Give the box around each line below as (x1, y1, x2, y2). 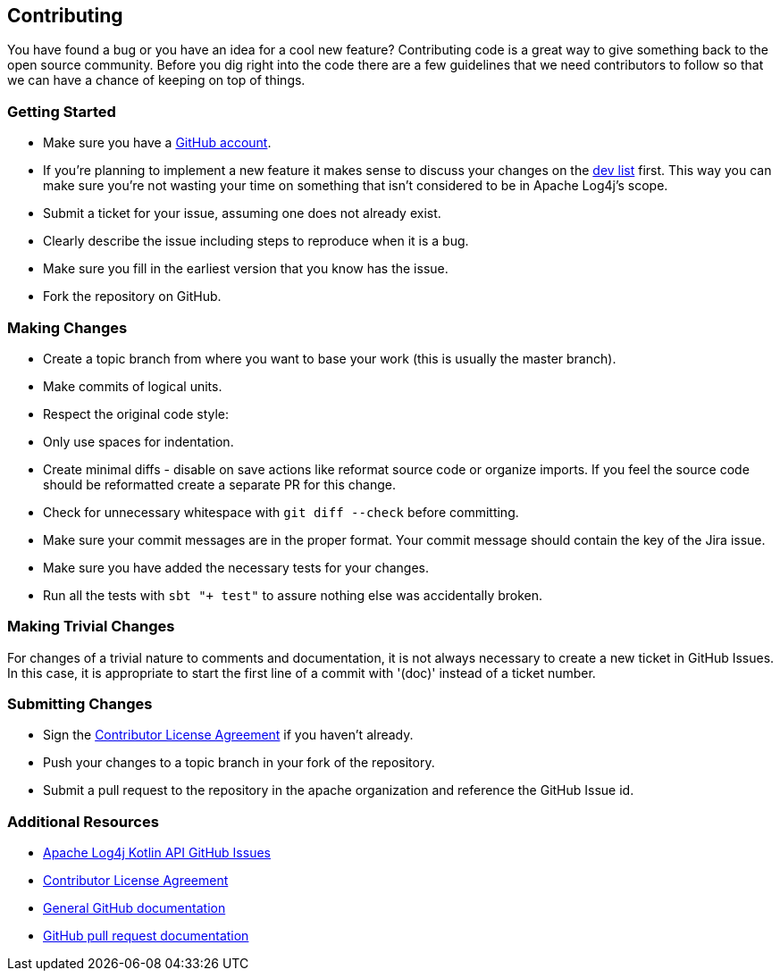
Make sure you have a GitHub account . (43, 135, 272, 151)
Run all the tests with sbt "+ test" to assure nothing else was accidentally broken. (43, 587, 543, 603)
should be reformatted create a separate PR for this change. (43, 476, 396, 492)
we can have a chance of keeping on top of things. (7, 72, 306, 88)
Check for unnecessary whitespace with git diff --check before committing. (43, 504, 519, 520)
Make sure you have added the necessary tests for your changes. (43, 559, 429, 575)
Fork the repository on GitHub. (43, 288, 222, 305)
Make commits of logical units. (43, 378, 222, 394)
